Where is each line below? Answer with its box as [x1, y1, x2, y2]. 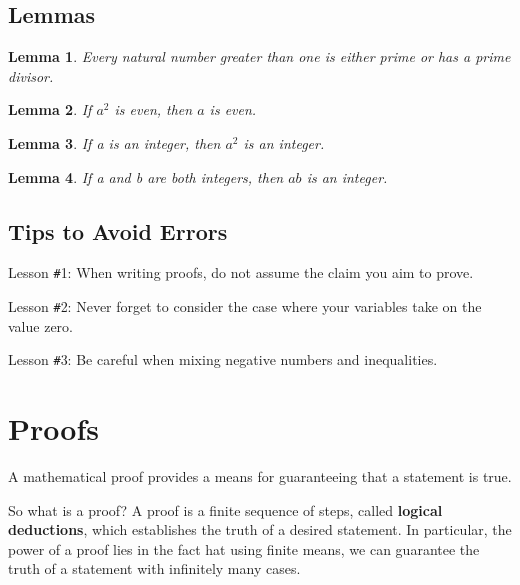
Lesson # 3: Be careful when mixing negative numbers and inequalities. [8, 349, 438, 370]
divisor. [8, 65, 54, 86]
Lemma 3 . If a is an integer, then [8, 132, 221, 153]
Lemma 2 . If [8, 99, 92, 120]
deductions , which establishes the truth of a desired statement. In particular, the [8, 519, 512, 540]
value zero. [8, 315, 73, 336]
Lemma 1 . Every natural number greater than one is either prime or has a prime [8, 46, 511, 67]
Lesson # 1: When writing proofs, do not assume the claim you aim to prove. [8, 262, 474, 283]
